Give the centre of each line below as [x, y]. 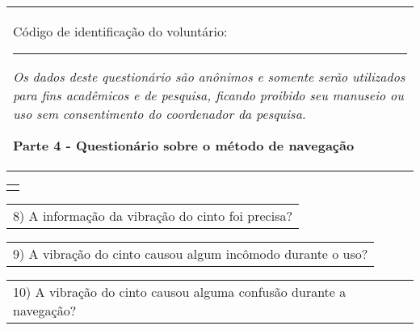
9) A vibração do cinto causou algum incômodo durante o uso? [191, 254]
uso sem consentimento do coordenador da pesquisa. [160, 114]
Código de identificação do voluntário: [120, 31]
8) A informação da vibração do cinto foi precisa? [153, 216]
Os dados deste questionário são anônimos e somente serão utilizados [209, 76]
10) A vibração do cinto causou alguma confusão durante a [180, 292]
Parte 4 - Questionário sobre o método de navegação [184, 145]
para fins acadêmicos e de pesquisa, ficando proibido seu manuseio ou [208, 95]
